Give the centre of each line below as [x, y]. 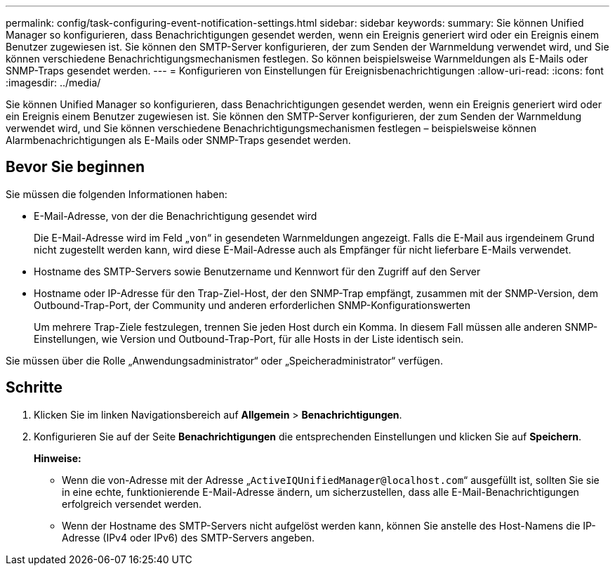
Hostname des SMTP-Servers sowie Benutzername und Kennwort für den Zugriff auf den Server [257, 271]
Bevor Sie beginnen [75, 167]
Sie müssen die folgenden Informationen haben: [117, 194]
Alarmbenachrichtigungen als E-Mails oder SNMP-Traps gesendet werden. [178, 140]
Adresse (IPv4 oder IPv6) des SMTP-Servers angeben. [188, 537]
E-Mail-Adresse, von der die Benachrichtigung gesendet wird [176, 216]
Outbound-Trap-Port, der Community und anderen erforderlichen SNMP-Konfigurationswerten [252, 305]
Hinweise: [58, 458]
